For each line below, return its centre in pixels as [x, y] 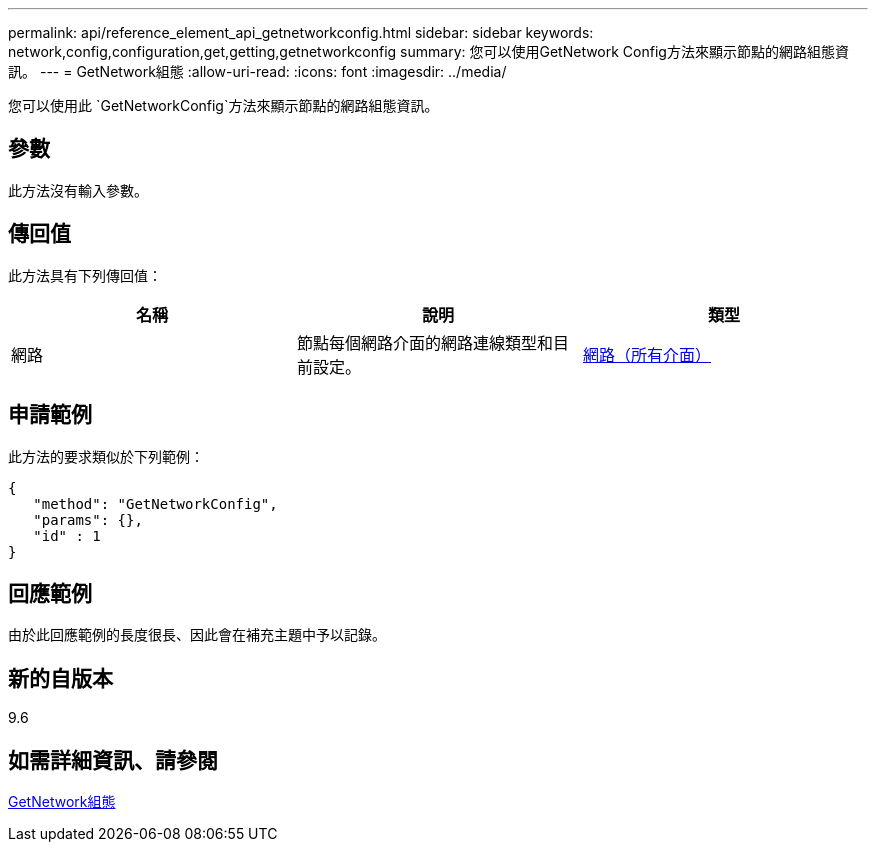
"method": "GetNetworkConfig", [155, 503]
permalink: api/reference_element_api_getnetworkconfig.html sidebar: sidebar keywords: [301, 32]
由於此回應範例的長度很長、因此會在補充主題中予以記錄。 [197, 635]
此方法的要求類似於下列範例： [106, 456]
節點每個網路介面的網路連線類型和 [424, 342]
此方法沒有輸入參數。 [78, 190]
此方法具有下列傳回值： [85, 275]
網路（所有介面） [646, 354]
